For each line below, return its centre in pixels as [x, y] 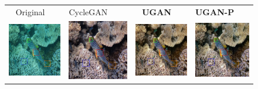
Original [30, 11]
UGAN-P [215, 11]
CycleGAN [88, 11]
